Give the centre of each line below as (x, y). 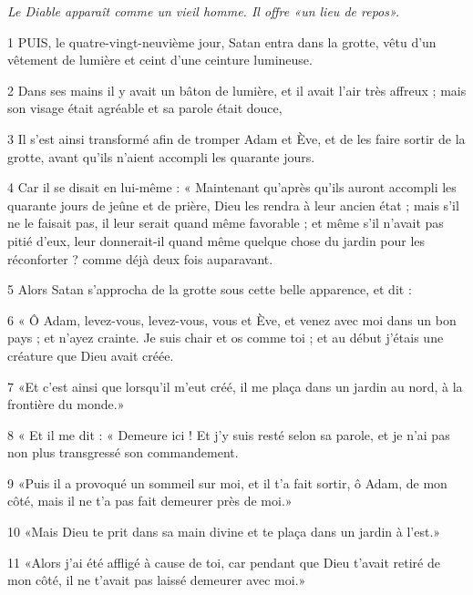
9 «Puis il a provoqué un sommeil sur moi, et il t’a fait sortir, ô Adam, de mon (227, 482)
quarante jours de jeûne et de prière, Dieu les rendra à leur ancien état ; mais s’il (233, 205)
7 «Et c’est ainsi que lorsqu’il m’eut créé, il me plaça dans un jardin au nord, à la (235, 386)
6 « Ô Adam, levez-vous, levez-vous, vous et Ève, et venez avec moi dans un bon (232, 319)
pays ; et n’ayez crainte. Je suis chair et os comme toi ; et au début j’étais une (226, 338)
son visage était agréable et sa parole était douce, (145, 108)
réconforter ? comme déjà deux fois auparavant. (140, 258)
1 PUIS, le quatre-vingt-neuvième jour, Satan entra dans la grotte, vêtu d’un (222, 41)
